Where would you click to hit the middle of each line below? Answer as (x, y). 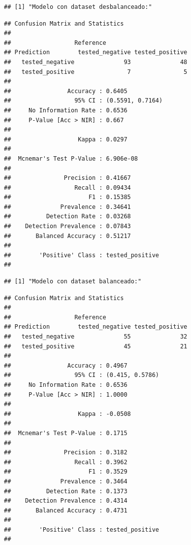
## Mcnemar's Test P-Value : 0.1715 (66, 433)
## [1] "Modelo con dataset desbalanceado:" (78, 7)
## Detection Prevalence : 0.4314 (66, 501)
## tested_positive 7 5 (96, 72)
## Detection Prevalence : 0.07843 (67, 226)
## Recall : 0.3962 (66, 462)
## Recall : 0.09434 (67, 187)
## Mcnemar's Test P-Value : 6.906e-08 (71, 158)
